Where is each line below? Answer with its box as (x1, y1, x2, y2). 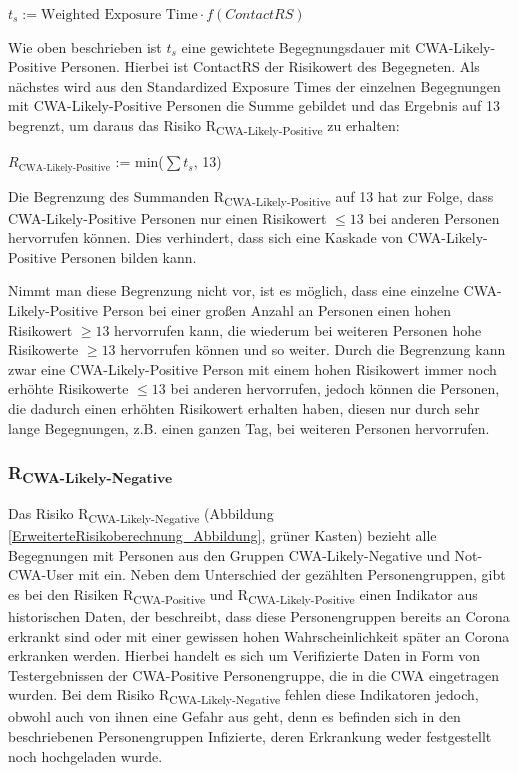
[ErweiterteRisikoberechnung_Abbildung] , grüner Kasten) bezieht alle (8, 525, 437, 545)
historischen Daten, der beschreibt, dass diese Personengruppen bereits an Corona (8, 605, 510, 626)
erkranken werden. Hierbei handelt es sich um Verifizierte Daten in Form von (8, 645, 481, 666)
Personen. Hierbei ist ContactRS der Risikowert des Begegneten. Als (60, 56, 480, 77)
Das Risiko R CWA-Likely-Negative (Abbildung (8, 502, 274, 526)
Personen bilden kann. (60, 246, 197, 267)
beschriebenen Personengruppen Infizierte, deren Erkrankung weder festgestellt (8, 726, 492, 746)
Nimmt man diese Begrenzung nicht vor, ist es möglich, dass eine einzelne (8, 280, 459, 301)
